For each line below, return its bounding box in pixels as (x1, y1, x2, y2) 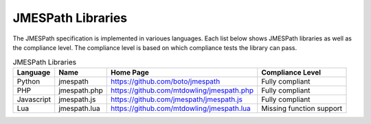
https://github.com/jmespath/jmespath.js (111, 95, 243, 104)
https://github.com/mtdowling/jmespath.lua (111, 103, 251, 113)
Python (16, 76, 41, 86)
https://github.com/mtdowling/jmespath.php (111, 86, 254, 95)
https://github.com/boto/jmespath (111, 76, 221, 86)
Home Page (111, 67, 149, 77)
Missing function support (261, 103, 343, 113)
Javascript (16, 95, 52, 104)
